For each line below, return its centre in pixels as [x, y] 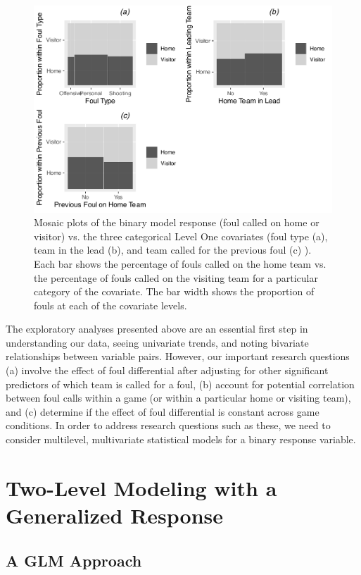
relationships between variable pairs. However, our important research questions [178, 356]
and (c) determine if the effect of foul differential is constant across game [163, 411]
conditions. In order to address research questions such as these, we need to [168, 425]
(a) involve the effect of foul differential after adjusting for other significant [167, 370]
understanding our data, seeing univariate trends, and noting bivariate [157, 342]
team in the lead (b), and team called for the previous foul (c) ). [173, 250]
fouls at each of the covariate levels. [110, 305]
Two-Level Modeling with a [141, 487]
